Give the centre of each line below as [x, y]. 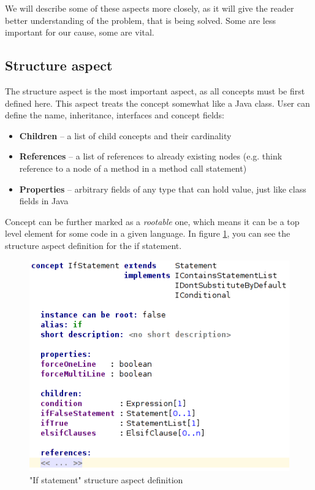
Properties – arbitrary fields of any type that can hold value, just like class [163, 189]
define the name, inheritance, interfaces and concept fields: [115, 115]
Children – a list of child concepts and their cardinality [125, 135]
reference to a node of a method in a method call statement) [133, 168]
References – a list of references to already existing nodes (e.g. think [151, 156]
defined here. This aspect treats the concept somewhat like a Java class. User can [157, 103]
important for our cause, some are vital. [80, 32]
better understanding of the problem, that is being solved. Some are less [140, 20]
